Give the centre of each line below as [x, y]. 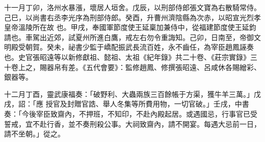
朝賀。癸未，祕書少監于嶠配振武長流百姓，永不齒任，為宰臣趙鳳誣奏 [139, 47]
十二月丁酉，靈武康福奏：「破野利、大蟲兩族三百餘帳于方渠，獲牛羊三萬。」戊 [132, 94]
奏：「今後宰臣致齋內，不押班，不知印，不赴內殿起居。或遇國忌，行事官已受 [131, 113]
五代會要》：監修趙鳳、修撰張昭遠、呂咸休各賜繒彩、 [173, 67]
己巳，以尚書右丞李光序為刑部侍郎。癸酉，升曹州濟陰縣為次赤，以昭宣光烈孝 [132, 17]
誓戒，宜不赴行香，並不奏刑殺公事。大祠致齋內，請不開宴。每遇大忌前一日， [132, 123]
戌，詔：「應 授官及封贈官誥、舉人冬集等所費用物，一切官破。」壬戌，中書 [127, 104]
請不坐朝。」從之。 [34, 134]
